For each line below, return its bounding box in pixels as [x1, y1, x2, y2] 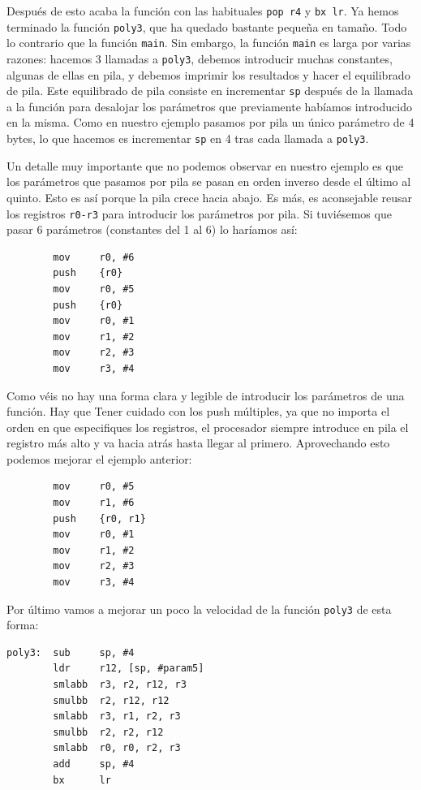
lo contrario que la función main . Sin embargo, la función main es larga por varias [6, 34, 411, 51]
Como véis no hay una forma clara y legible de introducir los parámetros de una [6, 386, 405, 404]
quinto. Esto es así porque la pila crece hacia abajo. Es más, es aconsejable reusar [6, 188, 413, 205]
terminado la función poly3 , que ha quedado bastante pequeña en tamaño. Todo [6, 18, 407, 35]
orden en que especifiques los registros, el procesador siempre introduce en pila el [6, 418, 409, 435]
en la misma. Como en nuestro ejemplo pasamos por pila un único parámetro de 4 [6, 114, 415, 131]
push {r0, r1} [53, 512, 146, 525]
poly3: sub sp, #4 [6, 646, 135, 658]
